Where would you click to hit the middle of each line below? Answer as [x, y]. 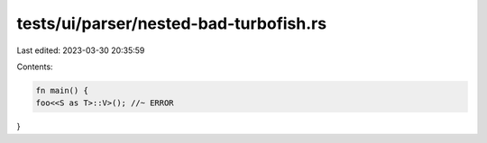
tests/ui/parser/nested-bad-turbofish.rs [172, 23]
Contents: [35, 67]
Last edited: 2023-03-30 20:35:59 [81, 50]
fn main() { [62, 90]
